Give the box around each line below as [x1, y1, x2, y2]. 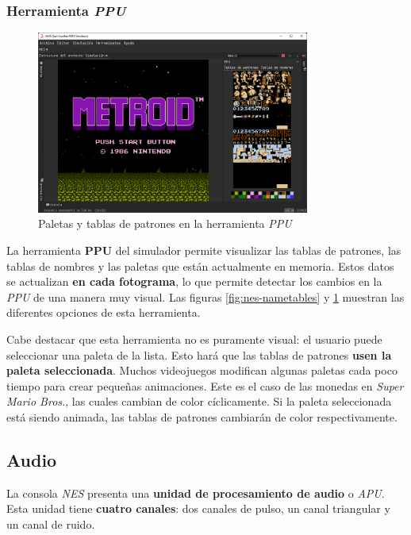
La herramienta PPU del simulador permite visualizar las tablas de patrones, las [6, 241, 401, 258]
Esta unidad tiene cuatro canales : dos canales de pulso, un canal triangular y [6, 500, 390, 517]
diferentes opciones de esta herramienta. [6, 304, 201, 321]
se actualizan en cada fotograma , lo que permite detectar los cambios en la [6, 273, 382, 290]
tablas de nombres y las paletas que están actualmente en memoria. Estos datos [6, 257, 394, 274]
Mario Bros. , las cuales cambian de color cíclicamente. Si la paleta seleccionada [6, 393, 392, 410]
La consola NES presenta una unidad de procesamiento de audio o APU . [6, 484, 385, 501]
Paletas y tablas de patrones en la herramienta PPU [38, 215, 292, 232]
